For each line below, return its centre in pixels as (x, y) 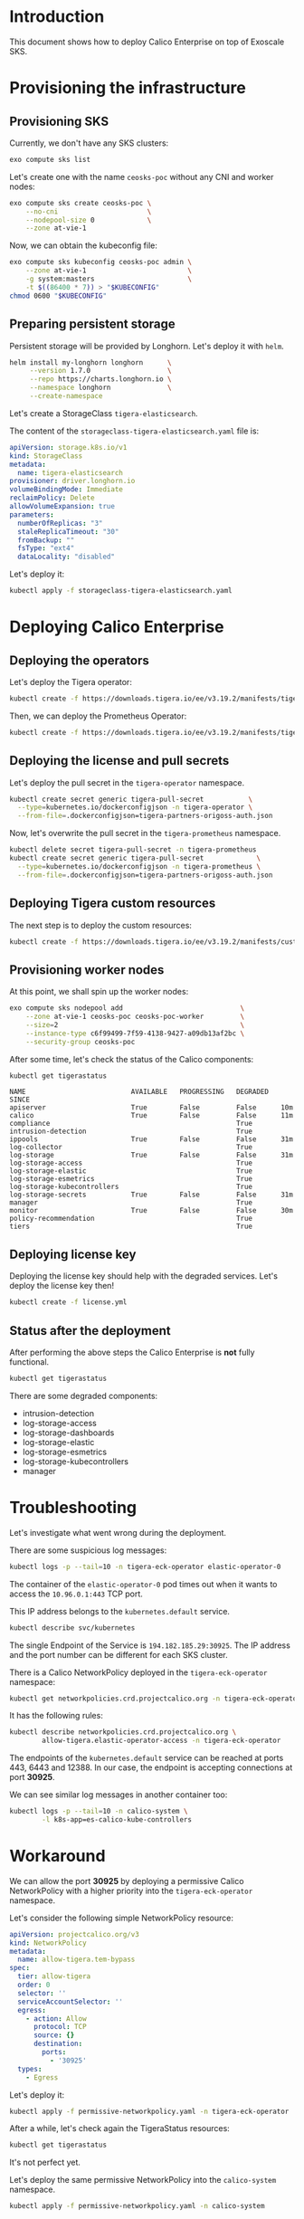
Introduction (57, 17)
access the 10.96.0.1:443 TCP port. (76, 1594)
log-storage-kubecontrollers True (131, 1187)
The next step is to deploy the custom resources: (101, 925)
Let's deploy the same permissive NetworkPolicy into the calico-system (143, 2180)
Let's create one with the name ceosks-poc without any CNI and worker (142, 176)
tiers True (131, 1227)
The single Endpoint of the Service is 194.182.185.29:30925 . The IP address (150, 1645)
